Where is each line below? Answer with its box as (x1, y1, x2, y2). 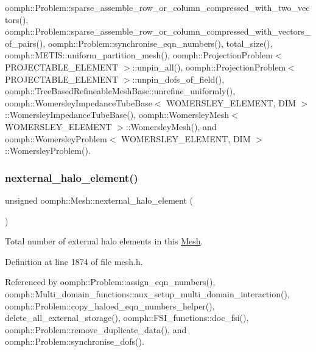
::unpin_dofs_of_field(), (132, 72, 225, 85)
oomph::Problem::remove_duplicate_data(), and (5, 323, 187, 336)
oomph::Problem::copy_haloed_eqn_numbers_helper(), (5, 299, 215, 312)
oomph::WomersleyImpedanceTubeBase (5, 96, 152, 109)
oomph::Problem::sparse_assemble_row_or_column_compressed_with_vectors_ (5, 25, 311, 38)
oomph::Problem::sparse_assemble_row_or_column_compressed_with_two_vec (5, 1, 310, 13)
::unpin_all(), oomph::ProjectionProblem (132, 60, 286, 73)
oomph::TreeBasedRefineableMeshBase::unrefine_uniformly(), (5, 85, 236, 97)
